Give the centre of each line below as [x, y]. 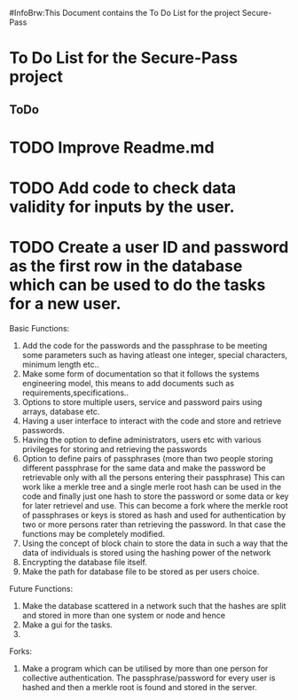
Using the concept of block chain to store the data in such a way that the [155, 543]
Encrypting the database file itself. [85, 562]
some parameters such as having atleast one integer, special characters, [155, 354]
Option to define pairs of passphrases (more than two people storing [147, 458]
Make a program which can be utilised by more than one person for [145, 668]
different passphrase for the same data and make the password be [144, 468]
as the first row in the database [126, 266]
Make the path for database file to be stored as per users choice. [141, 572]
